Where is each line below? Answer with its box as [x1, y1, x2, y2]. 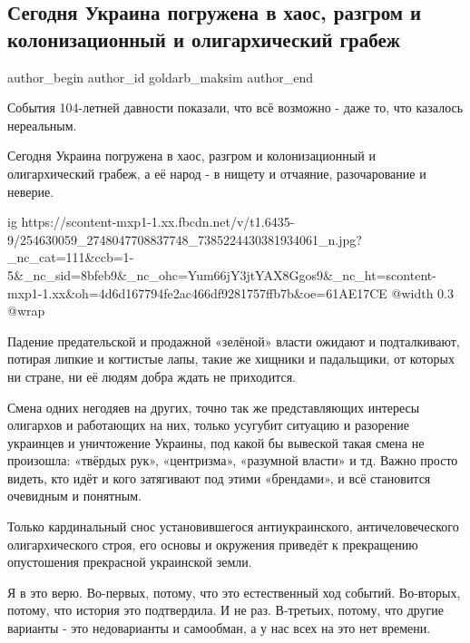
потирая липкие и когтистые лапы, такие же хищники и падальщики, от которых [7, 349, 455, 368]
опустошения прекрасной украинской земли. [7, 552, 252, 571]
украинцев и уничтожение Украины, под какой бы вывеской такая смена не [7, 433, 425, 452]
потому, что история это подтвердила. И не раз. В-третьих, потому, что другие [7, 600, 445, 619]
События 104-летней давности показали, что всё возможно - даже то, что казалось [7, 98, 464, 117]
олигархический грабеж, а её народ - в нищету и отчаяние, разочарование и [7, 163, 426, 182]
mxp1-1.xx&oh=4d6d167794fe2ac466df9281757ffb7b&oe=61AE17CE [7, 283, 387, 302]
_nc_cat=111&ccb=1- [7, 248, 134, 267]
